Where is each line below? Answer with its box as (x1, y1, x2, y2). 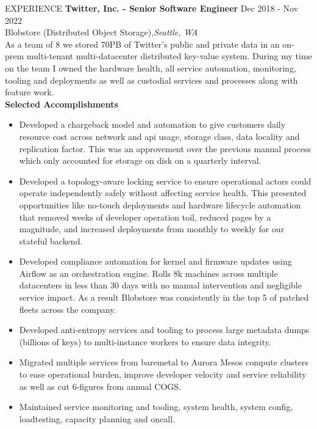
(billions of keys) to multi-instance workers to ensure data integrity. (19, 335, 271, 348)
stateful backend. (19, 234, 83, 247)
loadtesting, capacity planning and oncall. (19, 412, 176, 425)
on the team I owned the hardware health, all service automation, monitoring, (5, 61, 296, 74)
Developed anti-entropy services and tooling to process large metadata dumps (19, 323, 310, 336)
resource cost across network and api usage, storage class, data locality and (19, 130, 300, 142)
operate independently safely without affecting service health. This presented (19, 186, 307, 199)
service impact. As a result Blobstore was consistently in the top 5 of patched (19, 291, 309, 304)
